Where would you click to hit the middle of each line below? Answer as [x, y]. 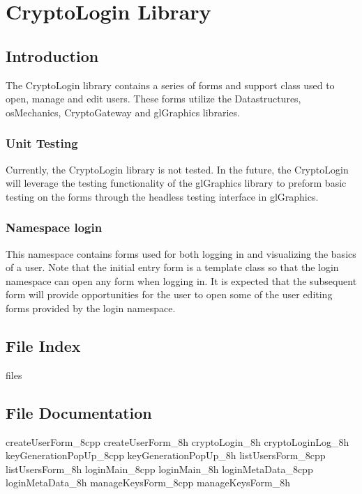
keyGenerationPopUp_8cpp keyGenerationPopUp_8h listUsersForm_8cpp [166, 455]
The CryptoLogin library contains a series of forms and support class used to [170, 85]
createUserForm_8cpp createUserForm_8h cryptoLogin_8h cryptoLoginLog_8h [178, 441]
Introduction [52, 55]
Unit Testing [42, 143]
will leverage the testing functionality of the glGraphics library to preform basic [176, 183]
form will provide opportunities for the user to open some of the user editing [169, 294]
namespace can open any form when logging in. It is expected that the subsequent [181, 280]
